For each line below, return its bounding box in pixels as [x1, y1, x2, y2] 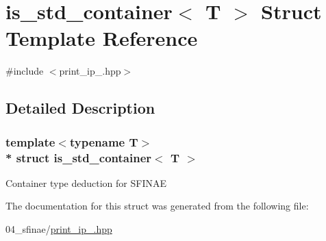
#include [5, 64, 44, 78]
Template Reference [5, 24, 198, 52]
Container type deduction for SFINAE [5, 175, 167, 190]
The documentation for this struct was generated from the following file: [5, 199, 309, 213]
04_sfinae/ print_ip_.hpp [5, 222, 112, 236]
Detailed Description [5, 97, 155, 118]
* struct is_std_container [5, 149, 152, 166]
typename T [69, 133, 138, 150]
